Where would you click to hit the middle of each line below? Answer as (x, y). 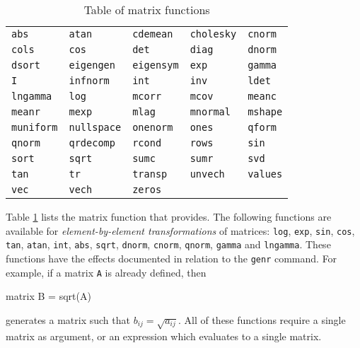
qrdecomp (92, 143)
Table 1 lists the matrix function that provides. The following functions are (169, 216)
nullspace (95, 127)
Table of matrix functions (147, 10)
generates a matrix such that (68, 319)
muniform (35, 127)
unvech (207, 174)
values (265, 174)
